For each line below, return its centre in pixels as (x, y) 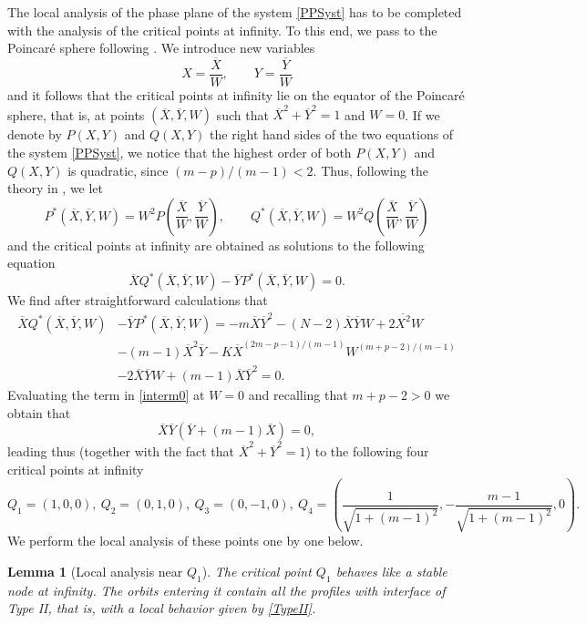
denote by (35, 134)
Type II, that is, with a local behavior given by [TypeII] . (162, 608)
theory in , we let (56, 188)
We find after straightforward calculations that (138, 300)
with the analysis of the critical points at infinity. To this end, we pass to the (222, 30)
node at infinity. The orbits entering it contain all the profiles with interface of (226, 590)
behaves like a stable (391, 571)
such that (242, 114)
